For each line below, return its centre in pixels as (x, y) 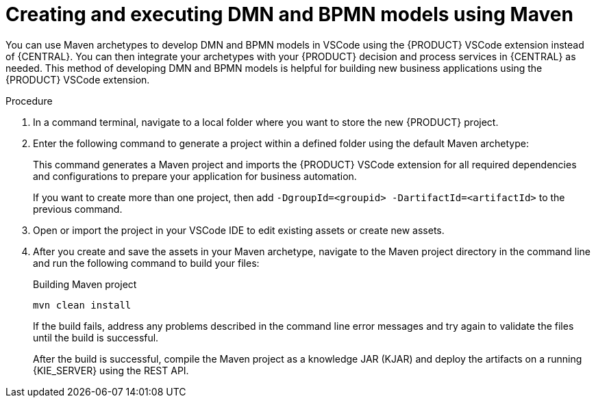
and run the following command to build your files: (146, 263)
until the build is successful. (96, 337)
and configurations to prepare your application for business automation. (195, 176)
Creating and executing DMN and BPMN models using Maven (289, 14)
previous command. (78, 209)
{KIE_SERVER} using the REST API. (111, 370)
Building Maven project (85, 284)
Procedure (29, 101)
